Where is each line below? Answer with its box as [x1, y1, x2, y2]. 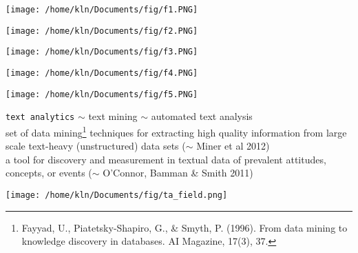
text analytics [6, 112, 75, 123]
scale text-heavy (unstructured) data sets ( [6, 139, 186, 153]
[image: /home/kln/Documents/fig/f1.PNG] [6, 5, 198, 14]
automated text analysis [151, 109, 253, 123]
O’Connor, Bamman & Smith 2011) [103, 165, 253, 180]
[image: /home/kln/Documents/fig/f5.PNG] [6, 89, 198, 99]
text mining [88, 109, 138, 123]
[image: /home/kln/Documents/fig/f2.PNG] [6, 26, 198, 36]
